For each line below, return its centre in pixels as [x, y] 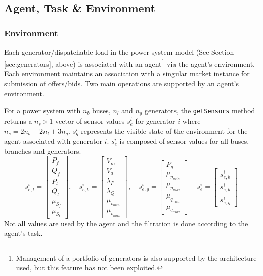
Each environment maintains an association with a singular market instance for [127, 73]
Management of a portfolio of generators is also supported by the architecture [136, 258]
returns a [18, 121]
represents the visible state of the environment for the [164, 130]
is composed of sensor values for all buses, [184, 141]
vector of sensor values [90, 121]
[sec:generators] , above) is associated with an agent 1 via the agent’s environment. [130, 63]
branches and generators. [43, 151]
